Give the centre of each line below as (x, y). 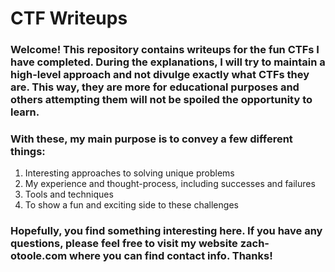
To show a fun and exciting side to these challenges (131, 205)
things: (28, 152)
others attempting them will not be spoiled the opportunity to (161, 100)
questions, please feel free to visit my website (124, 244)
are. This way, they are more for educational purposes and (155, 87)
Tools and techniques (69, 194)
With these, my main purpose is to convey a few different (151, 139)
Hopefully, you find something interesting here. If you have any (166, 231)
